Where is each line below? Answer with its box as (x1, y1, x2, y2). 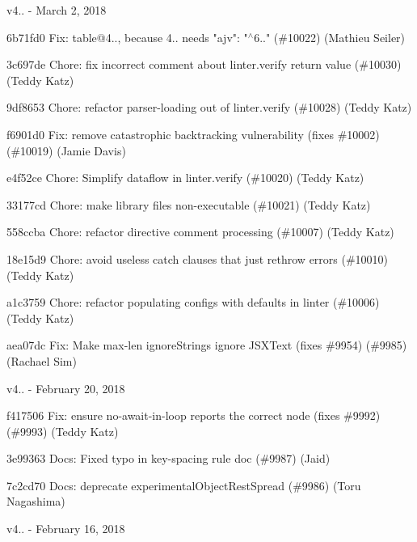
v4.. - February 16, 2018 (6, 520, 125, 537)
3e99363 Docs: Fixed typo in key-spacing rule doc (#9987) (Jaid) (6, 450, 331, 467)
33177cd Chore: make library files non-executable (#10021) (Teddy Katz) (6, 196, 371, 213)
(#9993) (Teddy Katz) (6, 422, 119, 439)
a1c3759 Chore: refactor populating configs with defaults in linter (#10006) (6, 294, 380, 311)
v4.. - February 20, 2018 (6, 379, 125, 396)
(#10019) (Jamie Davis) (6, 142, 126, 159)
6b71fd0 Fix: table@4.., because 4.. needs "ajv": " (6, 28, 248, 45)
